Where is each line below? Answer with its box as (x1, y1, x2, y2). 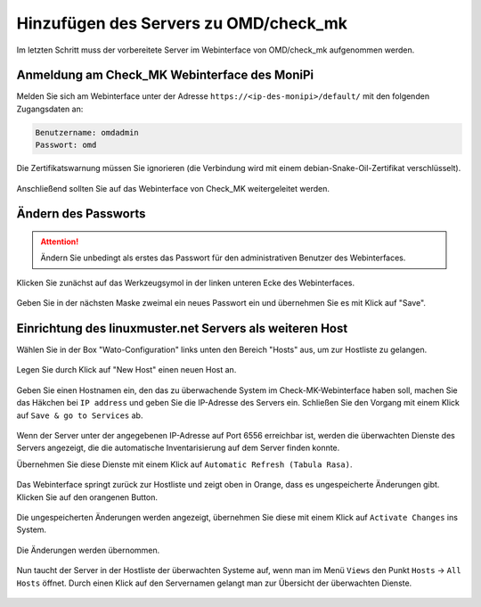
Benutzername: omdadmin (35, 127, 140, 137)
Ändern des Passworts (16, 206, 146, 222)
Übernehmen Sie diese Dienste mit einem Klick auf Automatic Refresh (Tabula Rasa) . (16, 459, 353, 470)
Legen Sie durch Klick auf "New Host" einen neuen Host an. (16, 365, 237, 375)
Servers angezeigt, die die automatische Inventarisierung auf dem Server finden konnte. (16, 442, 340, 454)
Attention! (40, 236, 79, 247)
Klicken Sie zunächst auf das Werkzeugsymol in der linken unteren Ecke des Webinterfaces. (16, 277, 355, 288)
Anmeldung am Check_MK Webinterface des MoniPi (16, 68, 314, 83)
